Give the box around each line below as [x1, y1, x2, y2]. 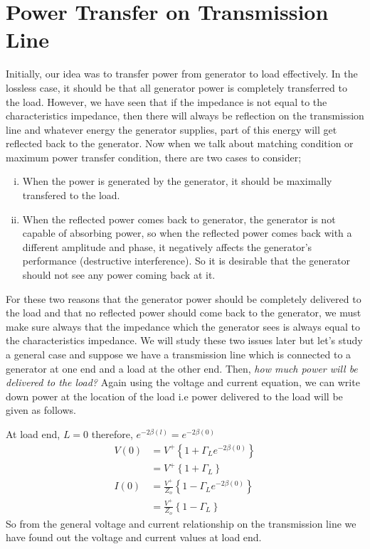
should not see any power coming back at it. [22, 267, 216, 282]
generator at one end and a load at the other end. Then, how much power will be [6, 361, 358, 375]
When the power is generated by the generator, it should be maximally [22, 174, 332, 188]
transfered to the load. [22, 188, 120, 203]
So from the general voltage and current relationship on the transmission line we [6, 516, 356, 531]
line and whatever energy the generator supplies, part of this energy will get [6, 122, 337, 137]
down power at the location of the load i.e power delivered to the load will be [6, 388, 343, 403]
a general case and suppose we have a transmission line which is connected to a [6, 347, 351, 361]
